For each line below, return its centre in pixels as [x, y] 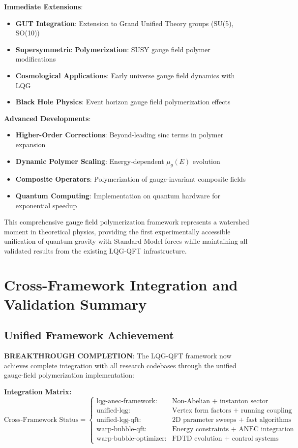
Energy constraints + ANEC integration [233, 429]
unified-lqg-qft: [119, 420]
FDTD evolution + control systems [225, 439]
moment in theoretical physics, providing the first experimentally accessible [117, 231]
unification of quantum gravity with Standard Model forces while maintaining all [126, 241]
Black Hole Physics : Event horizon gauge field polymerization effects [123, 102]
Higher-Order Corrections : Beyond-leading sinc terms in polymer [119, 135]
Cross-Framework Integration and [121, 284]
